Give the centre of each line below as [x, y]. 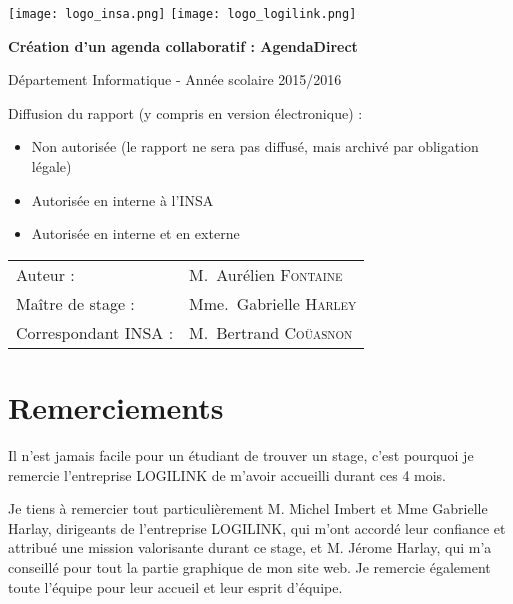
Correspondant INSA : [95, 332]
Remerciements [116, 407]
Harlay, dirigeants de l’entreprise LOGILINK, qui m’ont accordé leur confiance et [257, 527]
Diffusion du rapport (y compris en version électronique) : [185, 112]
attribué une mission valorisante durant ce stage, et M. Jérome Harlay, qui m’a [250, 547]
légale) [51, 166]
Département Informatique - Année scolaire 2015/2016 [175, 79]
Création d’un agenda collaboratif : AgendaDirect [183, 45]
